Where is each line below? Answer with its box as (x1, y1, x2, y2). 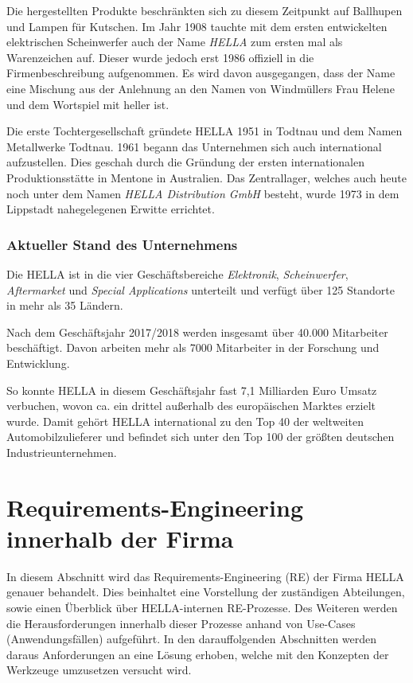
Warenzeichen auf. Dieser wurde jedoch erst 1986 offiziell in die (6, 49, 314, 65)
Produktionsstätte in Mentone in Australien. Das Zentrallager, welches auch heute (6, 169, 407, 185)
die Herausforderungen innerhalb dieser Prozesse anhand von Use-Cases (6, 615, 356, 631)
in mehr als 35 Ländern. (6, 297, 123, 314)
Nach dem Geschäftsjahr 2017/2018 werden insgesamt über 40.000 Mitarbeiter (6, 323, 388, 340)
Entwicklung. (6, 354, 70, 371)
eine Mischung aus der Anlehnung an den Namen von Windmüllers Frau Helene (6, 80, 395, 96)
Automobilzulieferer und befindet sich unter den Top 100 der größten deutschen (6, 428, 395, 445)
